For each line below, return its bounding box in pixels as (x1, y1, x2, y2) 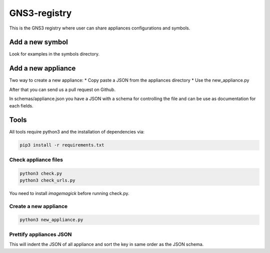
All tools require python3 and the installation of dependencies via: (9, 129, 145, 135)
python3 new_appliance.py (19, 217, 83, 222)
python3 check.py (19, 170, 62, 176)
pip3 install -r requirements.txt (19, 142, 104, 148)
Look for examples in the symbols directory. (9, 51, 100, 57)
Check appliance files (9, 156, 63, 163)
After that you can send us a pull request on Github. (9, 86, 116, 92)
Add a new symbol (9, 38, 68, 46)
